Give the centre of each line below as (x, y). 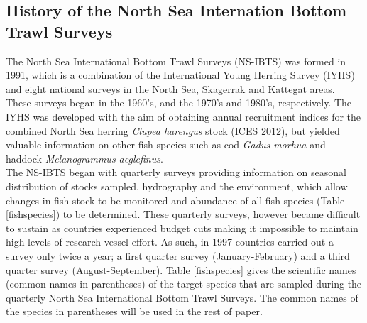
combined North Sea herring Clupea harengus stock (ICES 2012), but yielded (173, 130)
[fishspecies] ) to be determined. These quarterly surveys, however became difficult (183, 214)
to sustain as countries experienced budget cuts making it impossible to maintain (182, 228)
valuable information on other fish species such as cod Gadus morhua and (166, 144)
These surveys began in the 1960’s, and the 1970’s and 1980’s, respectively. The (179, 103)
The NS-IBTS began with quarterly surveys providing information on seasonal (176, 172)
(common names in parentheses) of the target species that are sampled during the (184, 284)
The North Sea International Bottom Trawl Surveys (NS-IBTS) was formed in (176, 61)
